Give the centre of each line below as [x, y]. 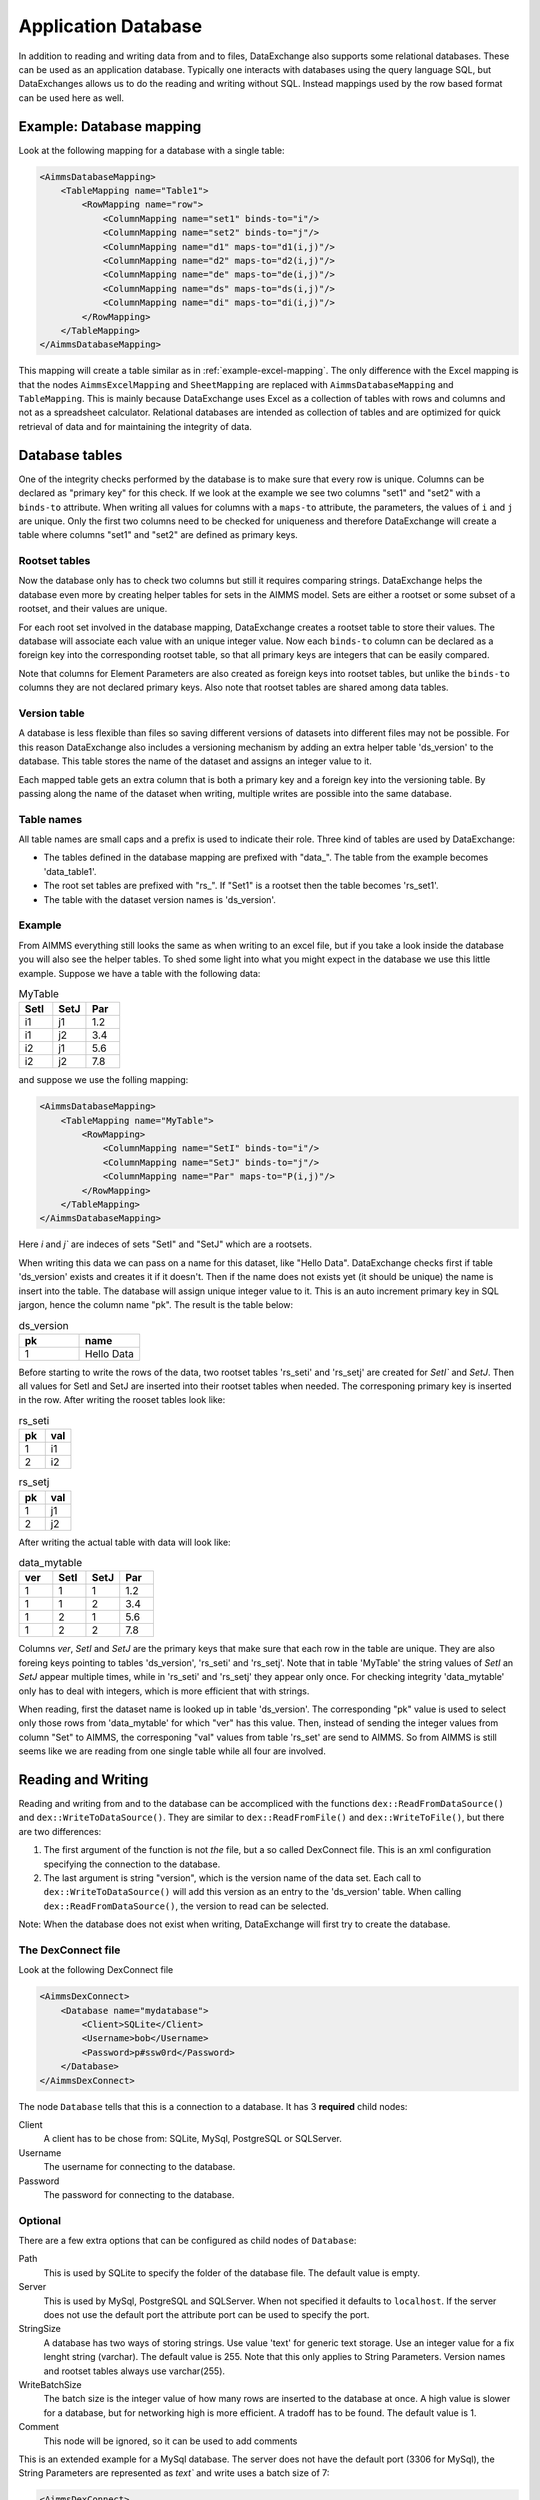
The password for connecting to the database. [139, 2194]
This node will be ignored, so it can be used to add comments [170, 2441]
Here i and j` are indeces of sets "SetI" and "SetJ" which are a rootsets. [165, 1244]
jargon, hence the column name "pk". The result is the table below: [156, 1304]
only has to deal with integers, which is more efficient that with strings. [164, 1691]
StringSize [40, 2329]
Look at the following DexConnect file [96, 1970]
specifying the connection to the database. [132, 1864]
